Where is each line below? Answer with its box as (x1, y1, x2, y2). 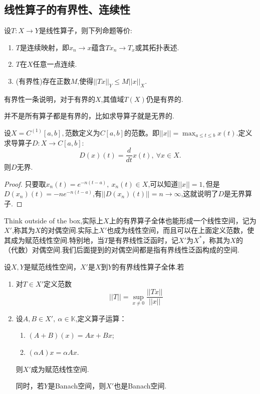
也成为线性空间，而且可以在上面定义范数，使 (107, 225, 254, 235)
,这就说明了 (181, 188, 218, 199)
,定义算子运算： (75, 313, 127, 323)
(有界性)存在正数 (16, 75, 71, 86)
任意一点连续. (33, 59, 77, 69)
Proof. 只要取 (4, 178, 46, 189)
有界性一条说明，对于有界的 (4, 93, 95, 104)
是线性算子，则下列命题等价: (39, 25, 132, 36)
